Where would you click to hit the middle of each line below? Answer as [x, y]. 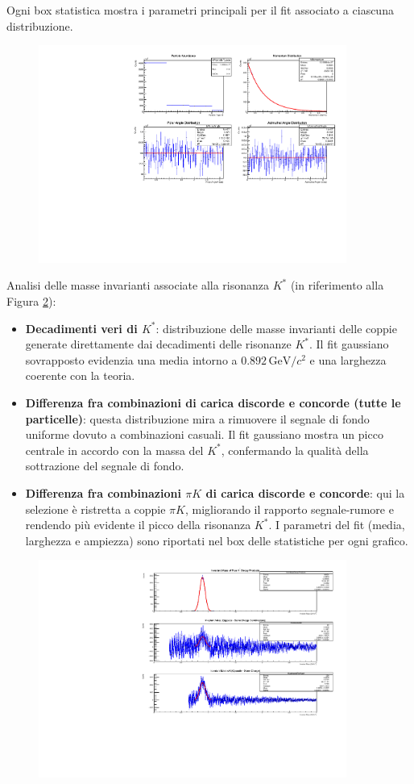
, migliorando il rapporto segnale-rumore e [289, 509]
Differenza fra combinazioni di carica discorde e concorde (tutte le [213, 403]
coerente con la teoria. [80, 375]
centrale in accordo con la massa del [114, 450]
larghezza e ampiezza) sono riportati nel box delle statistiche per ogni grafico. [217, 540]
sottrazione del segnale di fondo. [105, 466]
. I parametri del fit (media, [337, 525]
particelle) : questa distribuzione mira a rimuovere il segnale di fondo [197, 418]
